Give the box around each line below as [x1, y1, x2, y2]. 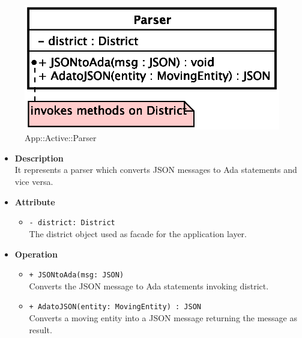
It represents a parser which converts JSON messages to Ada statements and [14, 163, 297, 176]
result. [29, 323, 52, 336]
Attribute [14, 195, 55, 208]
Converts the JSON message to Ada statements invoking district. [29, 279, 269, 292]
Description [14, 151, 64, 164]
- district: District [29, 219, 115, 228]
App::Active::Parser [25, 131, 97, 144]
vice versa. [14, 175, 53, 188]
